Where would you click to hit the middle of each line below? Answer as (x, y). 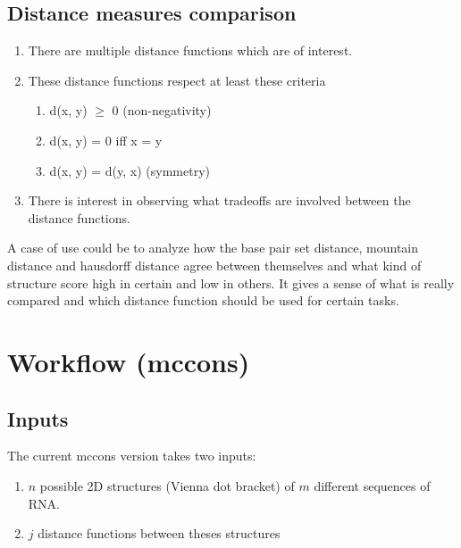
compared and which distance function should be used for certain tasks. (203, 300)
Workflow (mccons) (129, 361)
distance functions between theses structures (159, 533)
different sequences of (372, 485)
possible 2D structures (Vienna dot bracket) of (167, 485)
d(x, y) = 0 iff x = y (106, 140)
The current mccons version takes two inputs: (132, 456)
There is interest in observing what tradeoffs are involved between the (219, 200)
